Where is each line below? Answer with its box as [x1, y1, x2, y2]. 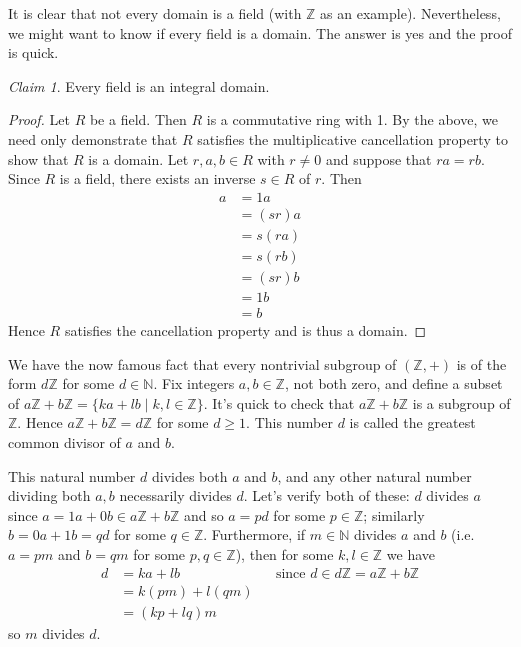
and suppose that [325, 148, 432, 169]
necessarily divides [119, 485, 232, 506]
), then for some [235, 543, 334, 564]
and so [183, 504, 224, 525]
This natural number [8, 465, 136, 486]
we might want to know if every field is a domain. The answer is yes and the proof [8, 22, 512, 43]
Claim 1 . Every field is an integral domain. [8, 75, 270, 96]
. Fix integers [153, 373, 235, 394]
